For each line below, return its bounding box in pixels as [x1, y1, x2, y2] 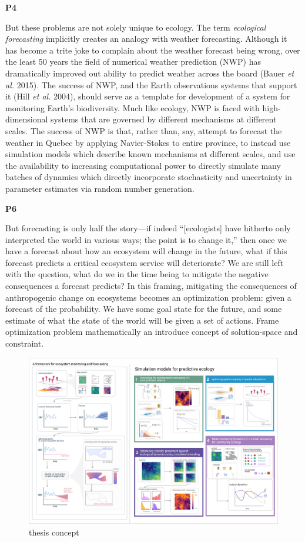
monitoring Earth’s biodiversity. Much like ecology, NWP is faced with [5, 101, 260, 114]
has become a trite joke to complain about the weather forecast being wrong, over [5, 44, 300, 56]
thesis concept [29, 526, 79, 538]
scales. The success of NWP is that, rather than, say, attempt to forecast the [5, 124, 282, 137]
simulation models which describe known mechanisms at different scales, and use [5, 148, 296, 160]
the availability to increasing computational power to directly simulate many [5, 159, 281, 171]
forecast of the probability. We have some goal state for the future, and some [5, 302, 282, 315]
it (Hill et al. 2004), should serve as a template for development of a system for [5, 90, 290, 102]
